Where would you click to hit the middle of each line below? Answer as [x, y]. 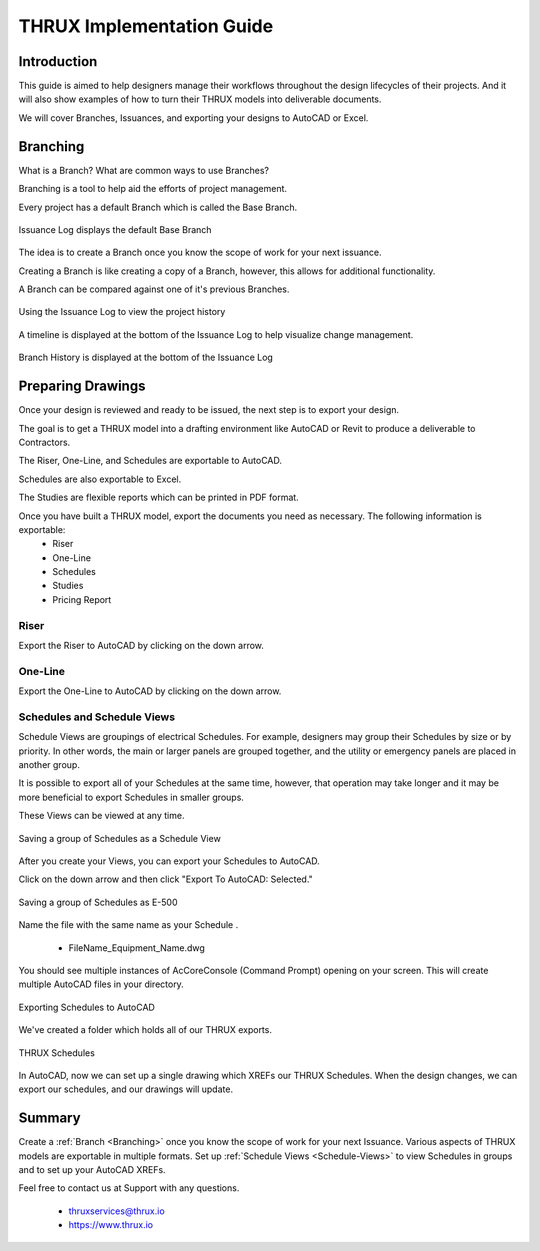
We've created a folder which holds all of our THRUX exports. [145, 1030]
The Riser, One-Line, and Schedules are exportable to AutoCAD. [150, 461]
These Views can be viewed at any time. [101, 816]
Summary [49, 1118]
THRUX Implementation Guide [146, 26]
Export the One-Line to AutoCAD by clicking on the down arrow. [150, 691]
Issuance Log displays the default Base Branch [115, 229]
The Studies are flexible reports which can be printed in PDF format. [158, 497]
